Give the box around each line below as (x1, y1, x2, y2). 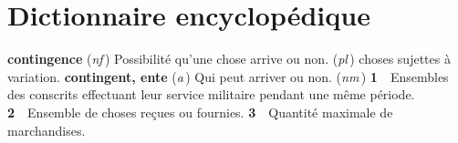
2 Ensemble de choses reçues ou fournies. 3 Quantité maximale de (7, 102, 393, 121)
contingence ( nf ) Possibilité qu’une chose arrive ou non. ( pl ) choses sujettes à (7, 49, 451, 68)
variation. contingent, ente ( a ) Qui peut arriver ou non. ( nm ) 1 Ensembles (7, 66, 449, 86)
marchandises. (7, 120, 86, 139)
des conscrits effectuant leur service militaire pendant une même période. (7, 85, 415, 104)
